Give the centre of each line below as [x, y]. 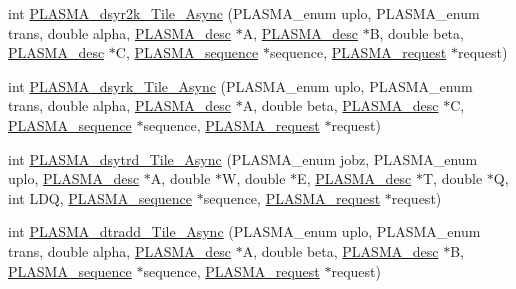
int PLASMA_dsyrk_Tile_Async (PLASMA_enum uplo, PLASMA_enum [240, 85]
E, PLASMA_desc [354, 178]
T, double [453, 178]
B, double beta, [416, 32]
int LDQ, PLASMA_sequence [100, 197]
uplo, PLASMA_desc [74, 178]
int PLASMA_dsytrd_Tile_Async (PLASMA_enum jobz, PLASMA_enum [243, 158]
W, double [254, 178]
